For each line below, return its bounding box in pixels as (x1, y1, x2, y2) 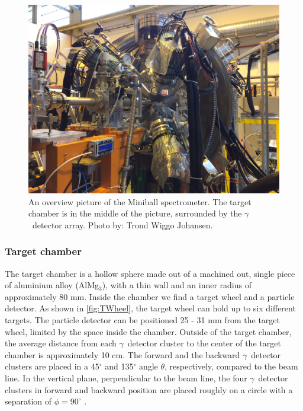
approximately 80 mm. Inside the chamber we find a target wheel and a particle (5, 290, 295, 302)
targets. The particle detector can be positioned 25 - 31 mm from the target (5, 313, 281, 326)
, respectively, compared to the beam (165, 360, 298, 372)
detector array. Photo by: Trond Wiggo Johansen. (32, 218, 213, 231)
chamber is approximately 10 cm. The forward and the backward (5, 348, 240, 361)
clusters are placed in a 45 (5, 360, 99, 372)
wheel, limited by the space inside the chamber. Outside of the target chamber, (5, 325, 292, 337)
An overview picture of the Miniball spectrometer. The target (28, 195, 252, 208)
